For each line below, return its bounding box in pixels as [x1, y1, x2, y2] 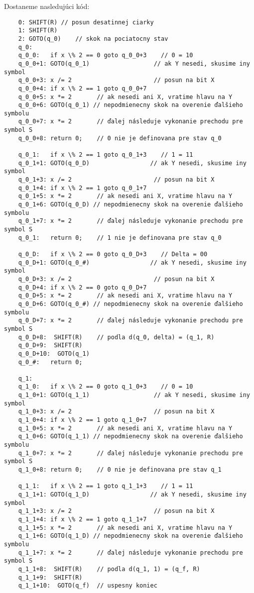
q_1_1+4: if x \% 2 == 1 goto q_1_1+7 [18, 515, 147, 523]
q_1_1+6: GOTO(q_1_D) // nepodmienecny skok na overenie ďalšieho [18, 532, 243, 540]
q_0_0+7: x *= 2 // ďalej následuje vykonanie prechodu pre [18, 118, 243, 125]
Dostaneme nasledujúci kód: [4, 1, 90, 11]
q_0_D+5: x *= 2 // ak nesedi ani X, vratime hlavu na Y [18, 292, 233, 299]
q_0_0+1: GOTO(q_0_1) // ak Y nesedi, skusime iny [18, 60, 250, 67]
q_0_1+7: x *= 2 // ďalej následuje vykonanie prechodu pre [18, 217, 243, 225]
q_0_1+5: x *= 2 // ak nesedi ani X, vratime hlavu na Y [18, 193, 233, 200]
